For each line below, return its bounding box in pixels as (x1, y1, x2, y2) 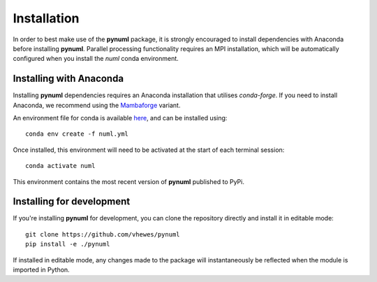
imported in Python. (13, 266, 70, 274)
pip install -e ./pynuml (25, 240, 110, 248)
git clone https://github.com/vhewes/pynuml (25, 230, 181, 238)
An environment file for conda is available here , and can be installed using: (13, 114, 228, 122)
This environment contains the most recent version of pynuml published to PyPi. (13, 177, 244, 185)
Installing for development (13, 196, 131, 208)
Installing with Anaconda (13, 73, 124, 85)
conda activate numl (25, 162, 96, 170)
